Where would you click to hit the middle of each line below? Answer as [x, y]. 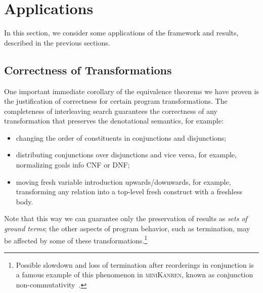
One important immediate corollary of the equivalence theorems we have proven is [131, 91]
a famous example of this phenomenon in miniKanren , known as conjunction [135, 275]
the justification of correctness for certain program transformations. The [116, 101]
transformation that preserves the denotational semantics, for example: [114, 121]
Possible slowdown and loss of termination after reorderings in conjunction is [135, 264]
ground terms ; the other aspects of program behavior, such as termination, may [127, 228]
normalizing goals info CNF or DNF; [73, 165]
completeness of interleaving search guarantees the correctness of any [111, 111]
